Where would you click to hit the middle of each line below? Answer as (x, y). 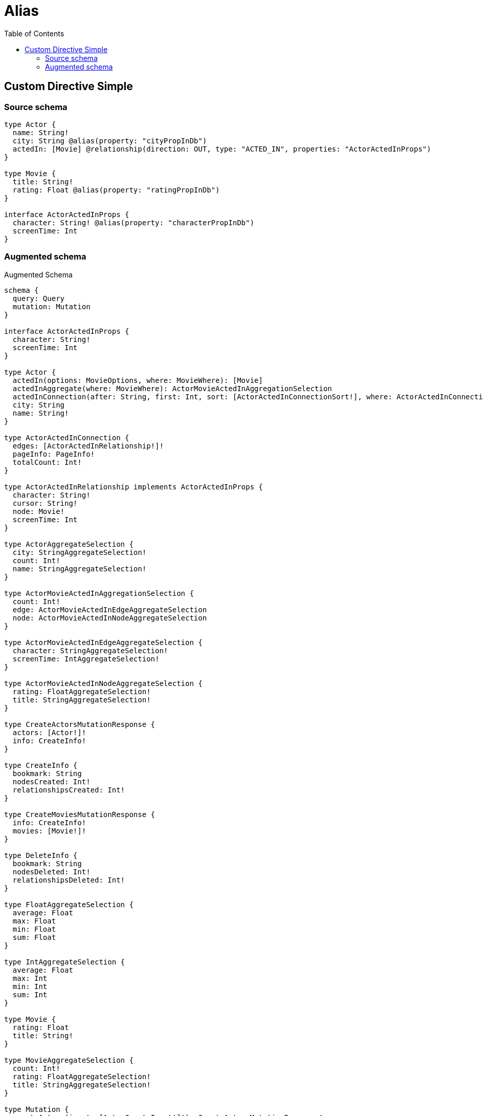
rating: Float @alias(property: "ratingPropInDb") (116, 190)
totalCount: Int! (47, 462)
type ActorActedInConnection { (67, 437)
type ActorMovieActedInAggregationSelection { (99, 593)
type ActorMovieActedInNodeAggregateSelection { (103, 683)
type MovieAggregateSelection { (69, 1060)
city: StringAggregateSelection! (80, 552)
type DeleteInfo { (41, 855)
